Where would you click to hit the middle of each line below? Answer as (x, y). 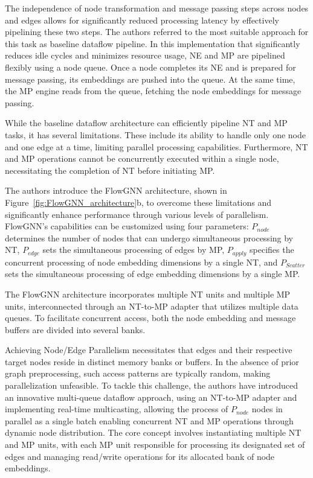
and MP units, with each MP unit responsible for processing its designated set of (155, 445)
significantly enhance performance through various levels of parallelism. (137, 214)
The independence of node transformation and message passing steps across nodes (157, 8)
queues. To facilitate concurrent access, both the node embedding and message (150, 318)
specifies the (272, 250)
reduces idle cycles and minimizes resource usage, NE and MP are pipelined (145, 55)
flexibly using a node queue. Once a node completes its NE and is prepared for (150, 67)
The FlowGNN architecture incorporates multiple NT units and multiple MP (148, 294)
